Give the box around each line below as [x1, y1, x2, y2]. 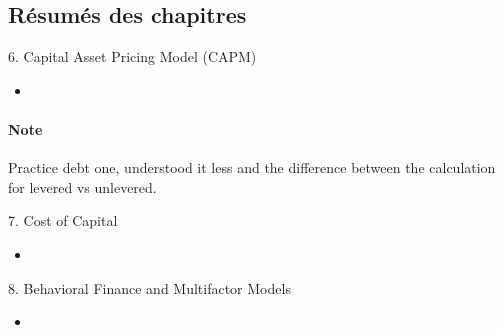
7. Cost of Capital [8, 210, 118, 231]
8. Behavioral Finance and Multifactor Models [8, 277, 291, 298]
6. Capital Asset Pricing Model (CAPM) [8, 46, 257, 67]
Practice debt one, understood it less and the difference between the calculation [8, 157, 496, 178]
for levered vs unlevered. [8, 176, 157, 197]
